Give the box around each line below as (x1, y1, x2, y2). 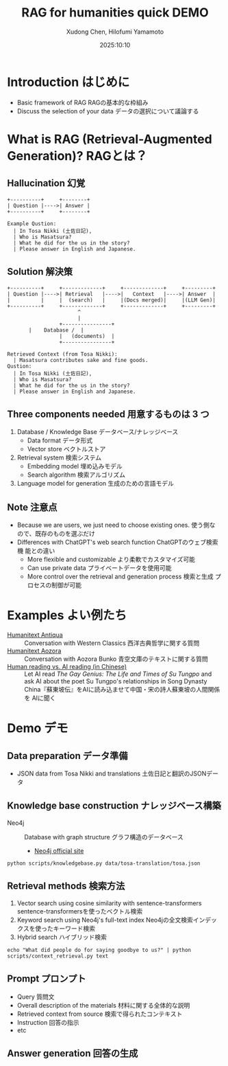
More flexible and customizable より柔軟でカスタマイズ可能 (27, 555, 196, 564)
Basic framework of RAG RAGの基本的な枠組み (16, 98, 149, 106)
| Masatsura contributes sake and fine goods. (13, 356, 149, 363)
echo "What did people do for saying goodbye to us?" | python (7, 946, 192, 953)
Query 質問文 (16, 993, 55, 1001)
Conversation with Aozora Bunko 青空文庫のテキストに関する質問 (24, 655, 209, 664)
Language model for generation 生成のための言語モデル (16, 479, 175, 488)
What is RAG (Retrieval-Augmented (7, 131, 212, 147)
